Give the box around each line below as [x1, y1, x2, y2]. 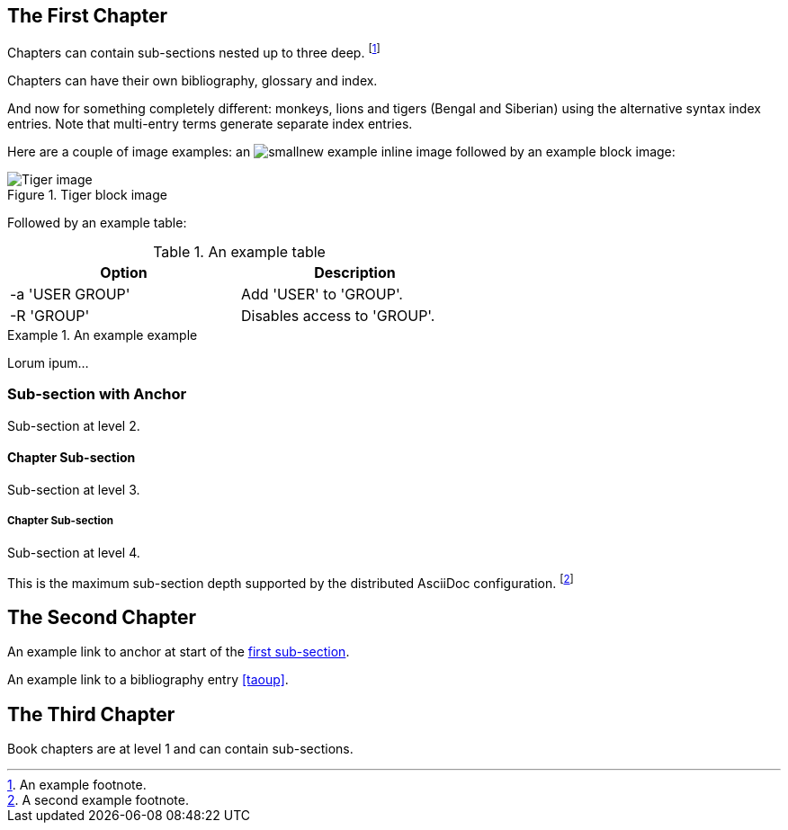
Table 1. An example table [153, 243, 326, 262]
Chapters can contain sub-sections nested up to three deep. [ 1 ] [7, 42, 381, 61]
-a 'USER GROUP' [10, 285, 130, 304]
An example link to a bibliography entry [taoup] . [7, 672, 289, 688]
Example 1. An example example [7, 327, 198, 344]
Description [314, 263, 396, 282]
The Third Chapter [7, 702, 175, 726]
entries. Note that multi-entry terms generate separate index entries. [7, 116, 413, 132]
